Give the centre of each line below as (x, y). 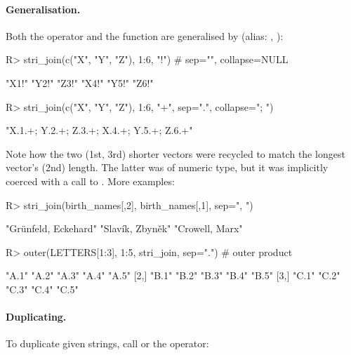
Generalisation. (43, 9)
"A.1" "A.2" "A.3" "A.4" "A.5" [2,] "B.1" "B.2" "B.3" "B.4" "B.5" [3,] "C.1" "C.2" (173, 275)
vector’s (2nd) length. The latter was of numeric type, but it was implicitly (167, 167)
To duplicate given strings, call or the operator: (107, 343)
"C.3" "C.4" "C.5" (42, 289)
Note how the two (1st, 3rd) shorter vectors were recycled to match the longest (175, 153)
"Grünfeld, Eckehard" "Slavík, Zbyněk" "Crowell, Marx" (124, 228)
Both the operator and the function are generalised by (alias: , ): (145, 35)
